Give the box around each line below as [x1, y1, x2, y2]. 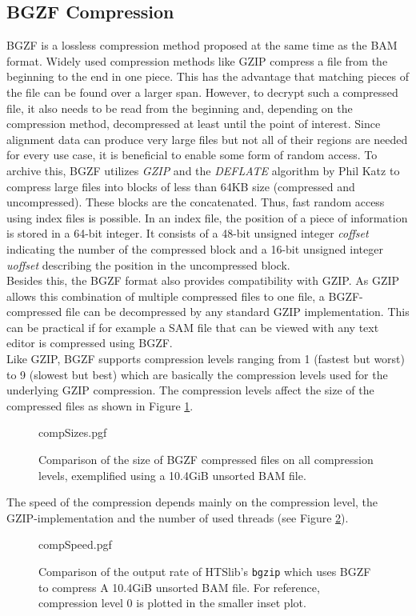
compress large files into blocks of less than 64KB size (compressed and [6, 178, 355, 194]
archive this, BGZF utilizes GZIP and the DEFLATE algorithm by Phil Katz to [6, 162, 400, 178]
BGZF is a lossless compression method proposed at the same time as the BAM [6, 37, 398, 54]
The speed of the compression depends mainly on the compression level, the [6, 494, 378, 510]
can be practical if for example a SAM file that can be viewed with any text [6, 318, 379, 335]
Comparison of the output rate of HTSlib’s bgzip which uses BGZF [38, 563, 371, 580]
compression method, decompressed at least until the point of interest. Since [6, 115, 381, 132]
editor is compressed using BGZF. [6, 334, 173, 351]
